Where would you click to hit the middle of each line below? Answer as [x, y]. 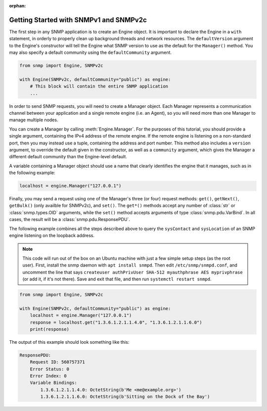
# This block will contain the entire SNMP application [99, 86]
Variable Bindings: [54, 383]
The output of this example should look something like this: [69, 342]
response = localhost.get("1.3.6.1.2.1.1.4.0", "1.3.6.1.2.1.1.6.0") [116, 322]
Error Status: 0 [49, 369]
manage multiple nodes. [34, 120]
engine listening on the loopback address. [52, 235]
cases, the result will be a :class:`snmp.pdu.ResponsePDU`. [70, 220]
